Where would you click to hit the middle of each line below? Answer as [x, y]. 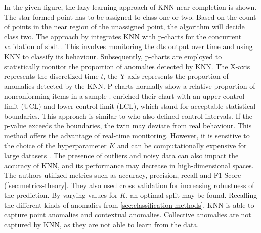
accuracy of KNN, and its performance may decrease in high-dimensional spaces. [129, 165]
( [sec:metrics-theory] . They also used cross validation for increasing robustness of [129, 185]
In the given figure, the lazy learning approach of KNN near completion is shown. [130, 7]
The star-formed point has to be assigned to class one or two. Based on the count [130, 16]
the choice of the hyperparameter [55, 145]
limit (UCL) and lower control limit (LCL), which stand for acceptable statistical [130, 105]
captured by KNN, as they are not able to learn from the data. [102, 225]
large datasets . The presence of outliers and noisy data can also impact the [121, 155]
